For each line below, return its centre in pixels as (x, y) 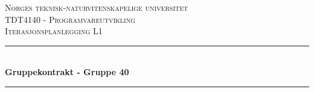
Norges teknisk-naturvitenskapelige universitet (97, 7)
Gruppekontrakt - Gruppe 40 (67, 72)
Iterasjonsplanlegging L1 (54, 31)
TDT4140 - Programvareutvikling (70, 19)
